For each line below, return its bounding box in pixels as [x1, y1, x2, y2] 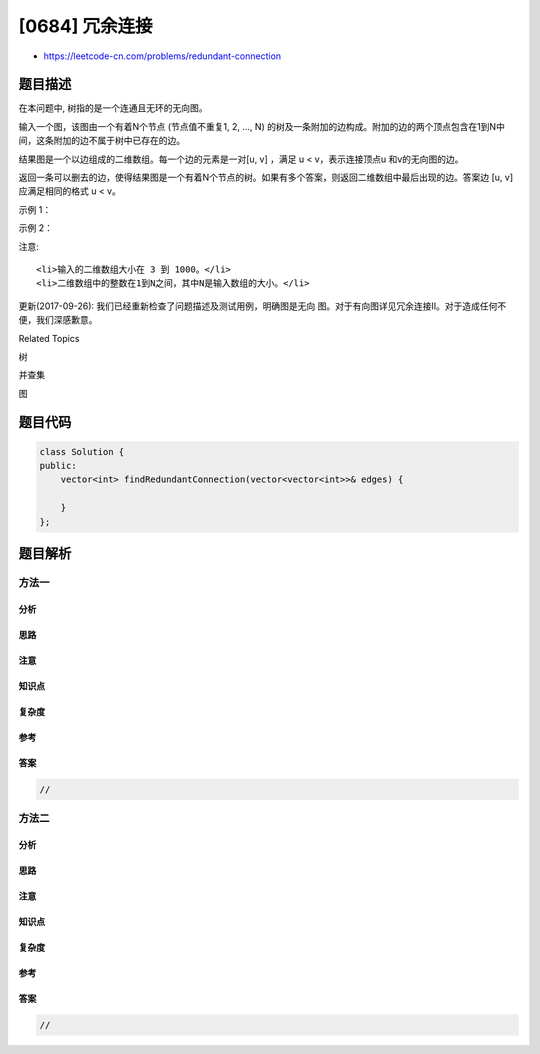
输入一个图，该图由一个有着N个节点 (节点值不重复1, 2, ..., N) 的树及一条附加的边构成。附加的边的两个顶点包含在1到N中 [18, 120, 505, 132]
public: [39, 460, 77, 472]
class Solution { [39, 446, 125, 457]
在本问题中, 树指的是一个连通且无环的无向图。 [18, 102, 208, 114]
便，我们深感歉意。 [18, 314, 98, 326]
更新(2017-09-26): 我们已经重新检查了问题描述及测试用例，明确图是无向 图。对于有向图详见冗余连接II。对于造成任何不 [18, 300, 507, 312]
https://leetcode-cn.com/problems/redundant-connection [43, 50, 282, 62]
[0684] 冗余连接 [18, 15, 153, 37]
